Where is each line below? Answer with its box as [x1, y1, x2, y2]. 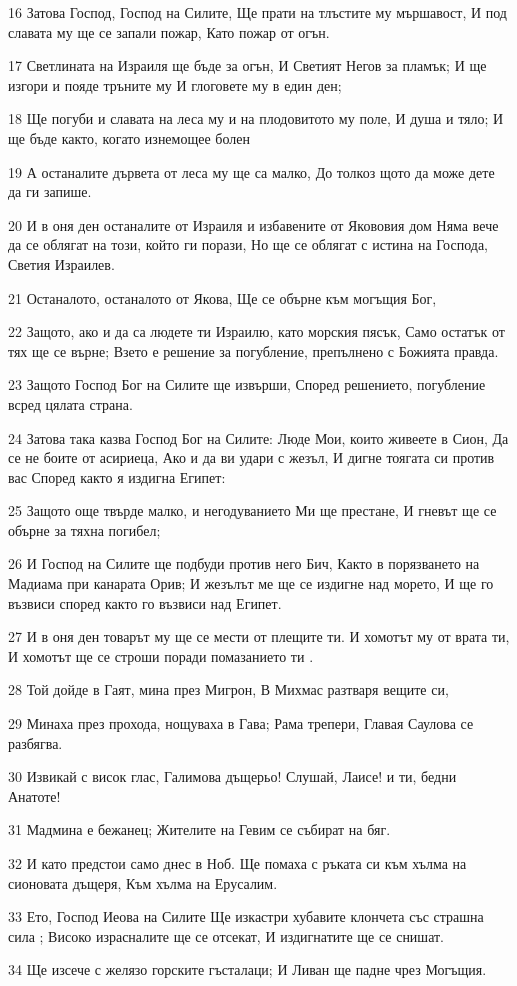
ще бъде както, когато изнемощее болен [8, 127, 250, 148]
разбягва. [8, 732, 63, 753]
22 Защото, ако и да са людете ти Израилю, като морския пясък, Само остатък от [8, 321, 505, 342]
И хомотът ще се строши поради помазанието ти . [8, 645, 314, 666]
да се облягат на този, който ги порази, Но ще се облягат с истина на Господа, [8, 234, 489, 255]
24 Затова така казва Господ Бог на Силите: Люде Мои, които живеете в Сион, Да [8, 427, 509, 448]
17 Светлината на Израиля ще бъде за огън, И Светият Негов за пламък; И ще [8, 55, 487, 76]
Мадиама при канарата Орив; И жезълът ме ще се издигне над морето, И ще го [8, 573, 494, 594]
